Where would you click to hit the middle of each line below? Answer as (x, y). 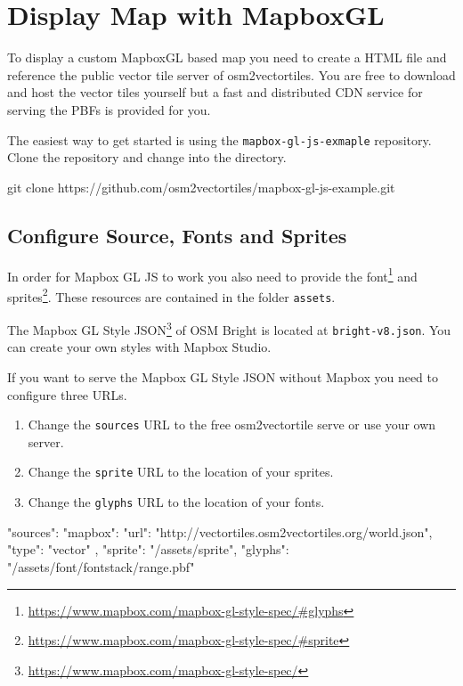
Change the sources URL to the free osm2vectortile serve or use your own (232, 425)
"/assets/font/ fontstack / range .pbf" (101, 566)
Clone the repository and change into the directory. (147, 157)
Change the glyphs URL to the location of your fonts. (176, 502)
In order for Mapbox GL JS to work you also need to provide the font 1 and (212, 274)
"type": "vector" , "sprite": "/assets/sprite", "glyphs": (148, 549)
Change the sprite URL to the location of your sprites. (181, 472)
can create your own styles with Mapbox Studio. (139, 347)
